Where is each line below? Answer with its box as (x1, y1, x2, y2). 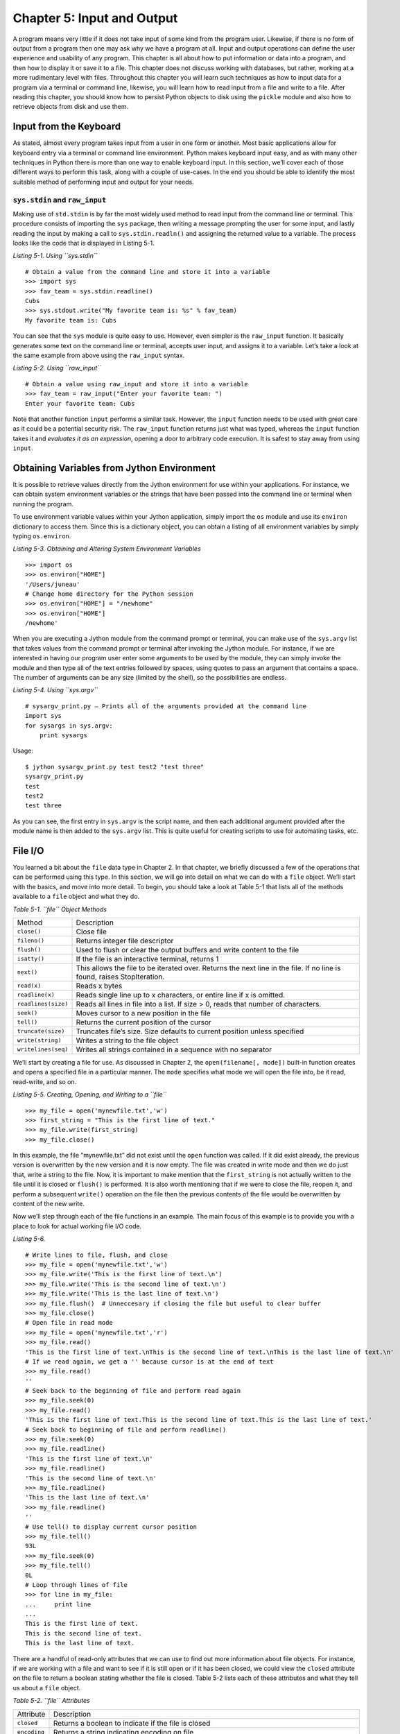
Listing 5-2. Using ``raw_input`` (12, 364, 102, 372)
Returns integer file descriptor (76, 936, 174, 945)
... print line (25, 1600, 92, 1608)
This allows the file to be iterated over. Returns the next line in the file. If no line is (76, 963, 341, 972)
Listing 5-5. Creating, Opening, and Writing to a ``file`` (12, 1090, 167, 1099)
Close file (76, 927, 107, 936)
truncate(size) (17, 1027, 65, 1035)
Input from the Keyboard (12, 121, 121, 132)
